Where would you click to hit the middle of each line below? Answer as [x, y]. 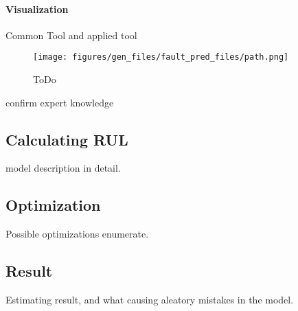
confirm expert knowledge [60, 102]
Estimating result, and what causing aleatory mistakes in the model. [150, 300]
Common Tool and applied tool [71, 35]
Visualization [37, 9]
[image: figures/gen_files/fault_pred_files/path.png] [161, 57]
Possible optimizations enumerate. [77, 234]
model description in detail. [63, 168]
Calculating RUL [67, 139]
